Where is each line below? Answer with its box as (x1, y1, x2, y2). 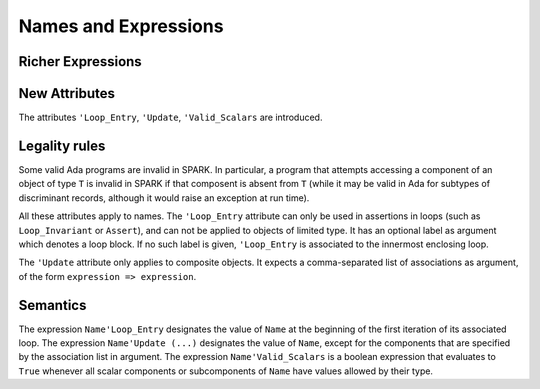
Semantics (18, 296, 87, 314)
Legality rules (18, 137, 106, 154)
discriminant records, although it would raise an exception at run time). (18, 191, 310, 204)
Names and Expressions (18, 15, 224, 37)
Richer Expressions (18, 53, 142, 70)
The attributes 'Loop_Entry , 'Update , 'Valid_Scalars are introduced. (18, 111, 323, 124)
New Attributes (18, 85, 115, 102)
